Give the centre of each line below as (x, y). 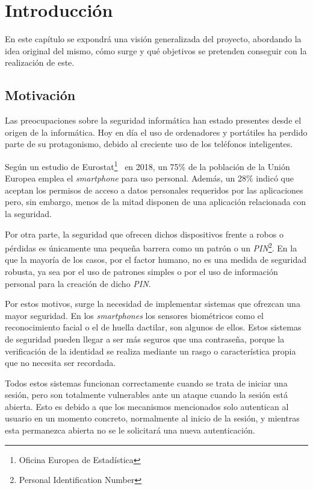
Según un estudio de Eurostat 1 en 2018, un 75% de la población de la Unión (147, 165)
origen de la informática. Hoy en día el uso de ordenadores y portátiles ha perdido (156, 132)
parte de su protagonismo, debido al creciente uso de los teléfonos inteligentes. (149, 144)
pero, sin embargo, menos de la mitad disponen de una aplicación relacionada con (156, 202)
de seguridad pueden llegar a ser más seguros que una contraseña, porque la (145, 339)
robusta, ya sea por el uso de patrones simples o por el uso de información (141, 271)
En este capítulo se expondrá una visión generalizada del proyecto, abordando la (153, 39)
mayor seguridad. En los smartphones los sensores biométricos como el (134, 315)
